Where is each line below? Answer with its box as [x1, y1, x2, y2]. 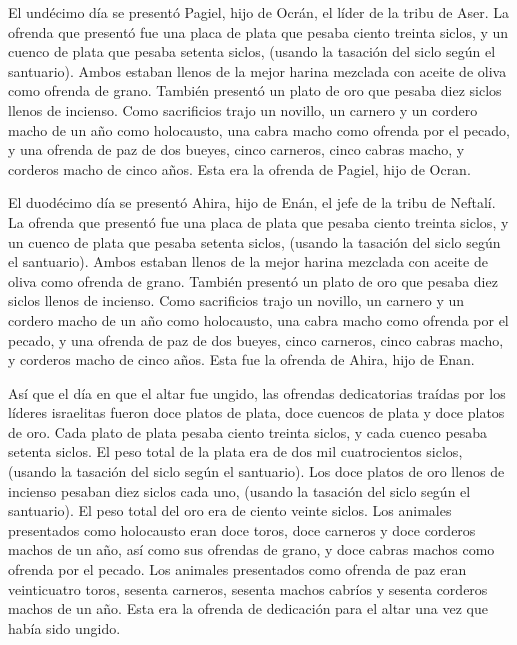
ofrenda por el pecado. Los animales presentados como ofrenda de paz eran [8, 559, 467, 580]
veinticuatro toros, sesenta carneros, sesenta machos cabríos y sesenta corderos [8, 578, 488, 599]
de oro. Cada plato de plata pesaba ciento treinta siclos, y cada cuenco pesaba [8, 421, 488, 442]
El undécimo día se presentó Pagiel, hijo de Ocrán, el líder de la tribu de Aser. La [8, 2, 510, 22]
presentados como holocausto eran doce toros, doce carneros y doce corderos [8, 519, 476, 540]
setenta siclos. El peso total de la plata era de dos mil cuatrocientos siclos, [8, 441, 463, 462]
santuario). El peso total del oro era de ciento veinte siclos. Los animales [8, 500, 452, 521]
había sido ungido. [8, 617, 121, 638]
